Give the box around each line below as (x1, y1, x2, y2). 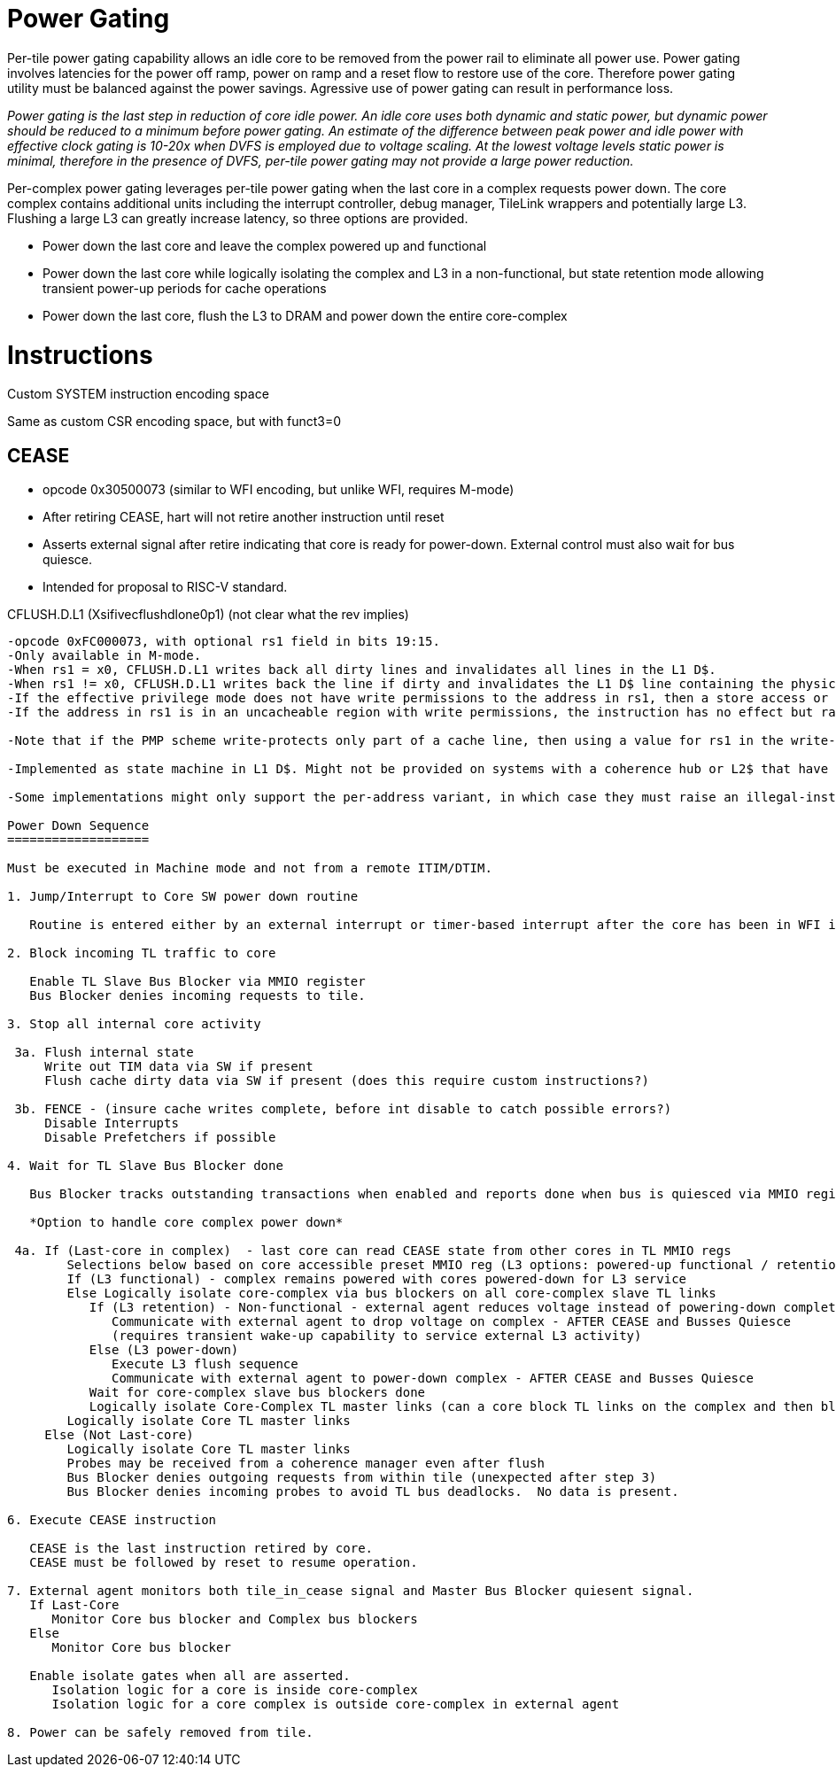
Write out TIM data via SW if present (44, 1059, 313, 1074)
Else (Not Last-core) (44, 1428, 194, 1443)
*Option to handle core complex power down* (29, 1215, 344, 1230)
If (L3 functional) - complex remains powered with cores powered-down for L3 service (66, 1272, 687, 1287)
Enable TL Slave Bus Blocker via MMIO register (29, 974, 366, 989)
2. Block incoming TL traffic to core (7, 946, 276, 961)
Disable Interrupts (44, 1116, 179, 1131)
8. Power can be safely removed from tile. (7, 1725, 313, 1740)
